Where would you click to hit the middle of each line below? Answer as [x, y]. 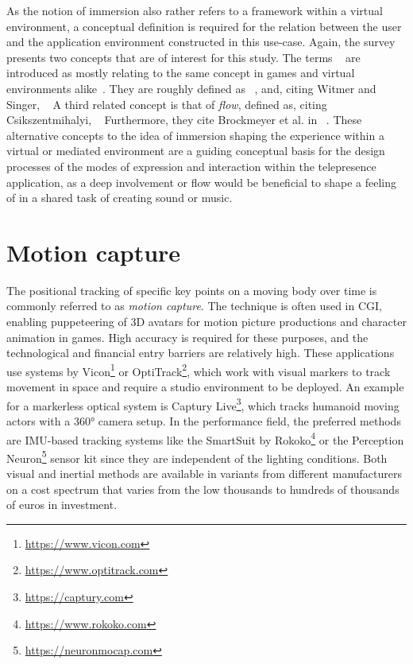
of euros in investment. [62, 505]
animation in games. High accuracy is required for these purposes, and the [187, 337]
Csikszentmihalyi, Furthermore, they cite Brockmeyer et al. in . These [184, 120]
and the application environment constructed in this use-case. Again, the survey [201, 42]
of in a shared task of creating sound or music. [120, 198]
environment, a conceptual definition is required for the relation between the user [204, 26]
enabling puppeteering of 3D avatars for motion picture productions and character [206, 322]
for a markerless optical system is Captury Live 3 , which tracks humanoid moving [203, 404]
